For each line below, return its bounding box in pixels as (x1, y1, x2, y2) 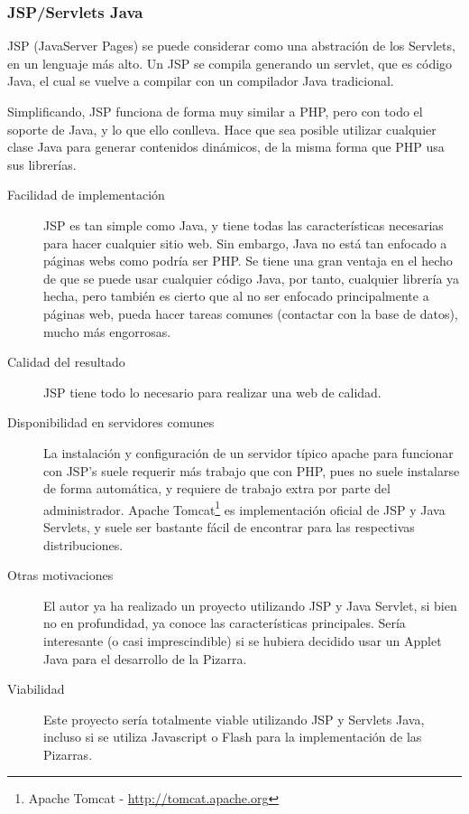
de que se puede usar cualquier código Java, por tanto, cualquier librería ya (43, 268, 460, 287)
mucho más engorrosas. (43, 322, 171, 341)
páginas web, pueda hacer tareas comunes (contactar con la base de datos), (43, 304, 458, 323)
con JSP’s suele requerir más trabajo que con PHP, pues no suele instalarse (43, 461, 460, 480)
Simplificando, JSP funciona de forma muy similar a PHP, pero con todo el (7, 102, 423, 120)
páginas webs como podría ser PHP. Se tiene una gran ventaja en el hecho (43, 251, 453, 270)
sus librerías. (7, 154, 77, 173)
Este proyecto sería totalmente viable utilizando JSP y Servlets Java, (43, 709, 425, 728)
